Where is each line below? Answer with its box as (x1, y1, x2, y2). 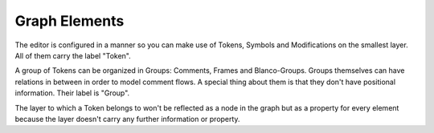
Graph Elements (14, 12, 125, 30)
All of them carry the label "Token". (14, 50, 132, 60)
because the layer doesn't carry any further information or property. (14, 114, 240, 123)
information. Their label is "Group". (14, 88, 130, 98)
